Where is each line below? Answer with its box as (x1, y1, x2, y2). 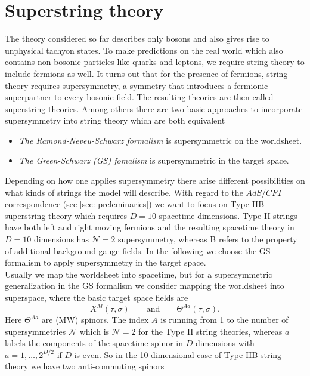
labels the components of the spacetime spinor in (5, 337, 183, 349)
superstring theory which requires (5, 209, 128, 221)
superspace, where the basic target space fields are (5, 291, 188, 303)
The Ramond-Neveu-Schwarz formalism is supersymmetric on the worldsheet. (18, 134, 302, 146)
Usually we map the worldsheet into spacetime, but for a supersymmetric (5, 267, 272, 280)
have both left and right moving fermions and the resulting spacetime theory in (5, 221, 294, 233)
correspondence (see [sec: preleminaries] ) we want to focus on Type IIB (5, 198, 265, 210)
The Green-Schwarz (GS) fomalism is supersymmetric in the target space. (18, 154, 289, 167)
